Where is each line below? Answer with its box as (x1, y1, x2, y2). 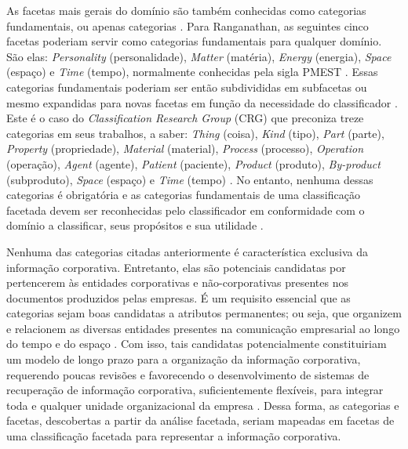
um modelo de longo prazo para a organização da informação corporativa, (6, 351, 361, 368)
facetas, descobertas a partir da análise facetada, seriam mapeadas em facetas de (6, 412, 395, 429)
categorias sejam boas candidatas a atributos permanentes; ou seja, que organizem (6, 305, 402, 321)
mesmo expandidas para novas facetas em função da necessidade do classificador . (6, 94, 398, 110)
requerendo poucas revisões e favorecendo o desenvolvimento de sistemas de (6, 366, 370, 382)
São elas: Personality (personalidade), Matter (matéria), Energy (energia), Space (6, 48, 392, 64)
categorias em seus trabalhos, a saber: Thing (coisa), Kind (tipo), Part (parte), (6, 125, 384, 141)
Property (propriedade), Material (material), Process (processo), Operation (6, 140, 364, 157)
